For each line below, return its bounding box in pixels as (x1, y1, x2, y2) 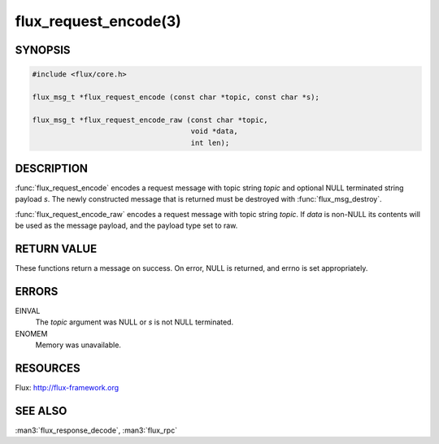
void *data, (190, 127, 239, 136)
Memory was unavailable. (35, 340, 122, 350)
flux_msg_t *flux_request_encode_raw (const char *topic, (32, 115, 268, 124)
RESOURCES (15, 361, 80, 375)
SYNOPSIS (15, 43, 71, 57)
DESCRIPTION (15, 161, 89, 175)
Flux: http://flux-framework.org (15, 383, 120, 393)
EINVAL (15, 306, 41, 316)
